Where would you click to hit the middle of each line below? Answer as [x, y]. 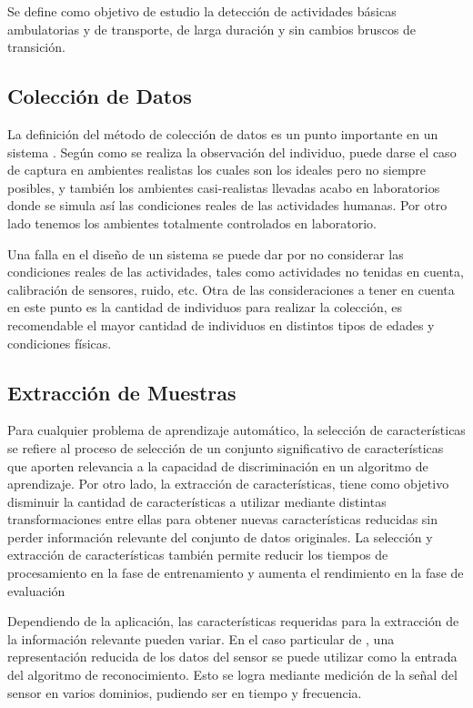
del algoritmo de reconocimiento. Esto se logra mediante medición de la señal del [232, 675]
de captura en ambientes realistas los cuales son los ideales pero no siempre [217, 170]
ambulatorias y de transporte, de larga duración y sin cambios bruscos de [212, 29]
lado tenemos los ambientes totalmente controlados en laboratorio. [192, 223]
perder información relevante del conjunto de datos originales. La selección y [220, 536]
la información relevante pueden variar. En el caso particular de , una [201, 638]
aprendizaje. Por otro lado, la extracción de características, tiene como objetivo [228, 484]
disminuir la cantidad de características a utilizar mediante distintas [197, 501]
